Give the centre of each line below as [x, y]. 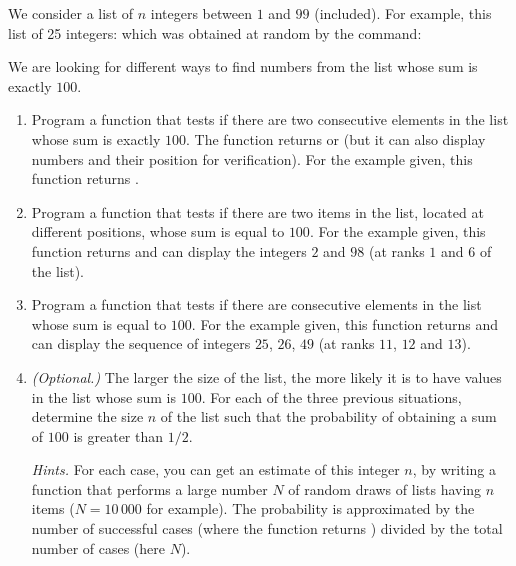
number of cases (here [98, 547]
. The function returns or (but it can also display [336, 138]
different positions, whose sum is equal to [158, 231]
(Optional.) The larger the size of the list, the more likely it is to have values [266, 376]
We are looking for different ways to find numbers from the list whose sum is [243, 66]
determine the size [87, 416]
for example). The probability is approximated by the [310, 508]
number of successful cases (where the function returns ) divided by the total [267, 528]
